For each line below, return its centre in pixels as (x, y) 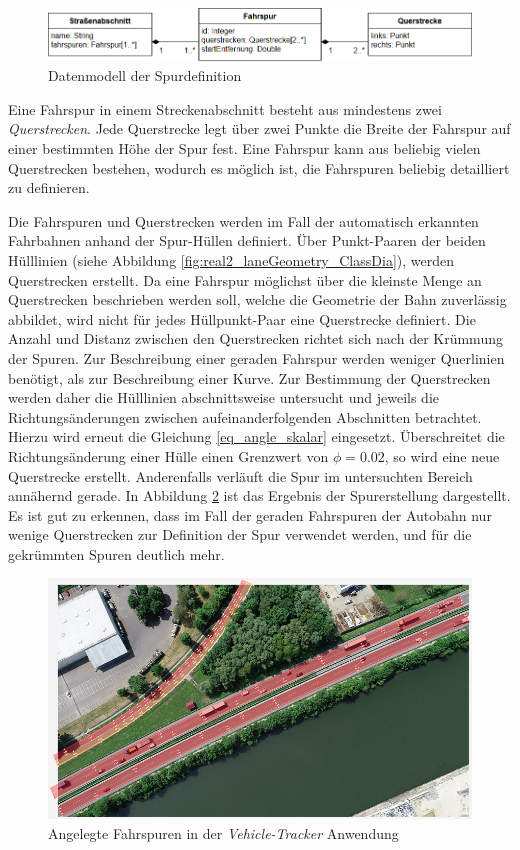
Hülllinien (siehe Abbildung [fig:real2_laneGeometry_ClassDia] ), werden (231, 259)
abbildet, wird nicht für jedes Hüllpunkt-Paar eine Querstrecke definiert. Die (242, 318)
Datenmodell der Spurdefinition (145, 75)
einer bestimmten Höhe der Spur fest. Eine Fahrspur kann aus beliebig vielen (244, 148)
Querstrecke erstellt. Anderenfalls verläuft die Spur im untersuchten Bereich (240, 475)
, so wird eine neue (442, 455)
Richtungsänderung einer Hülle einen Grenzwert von (168, 455)
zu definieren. (49, 187)
